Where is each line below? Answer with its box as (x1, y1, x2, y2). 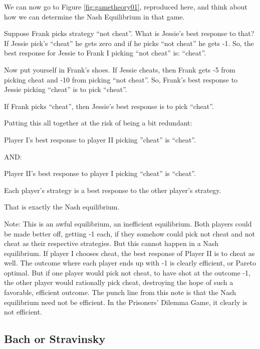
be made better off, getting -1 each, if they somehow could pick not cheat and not (4, 228, 255, 238)
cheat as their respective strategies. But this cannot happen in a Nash (4, 238, 219, 248)
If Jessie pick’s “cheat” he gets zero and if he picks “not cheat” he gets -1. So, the (4, 37, 254, 48)
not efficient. (4, 306, 42, 317)
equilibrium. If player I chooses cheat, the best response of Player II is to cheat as (4, 247, 255, 258)
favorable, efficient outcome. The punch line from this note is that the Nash (4, 287, 236, 297)
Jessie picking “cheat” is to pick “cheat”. (4, 84, 127, 94)
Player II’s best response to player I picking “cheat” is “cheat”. (4, 168, 196, 178)
